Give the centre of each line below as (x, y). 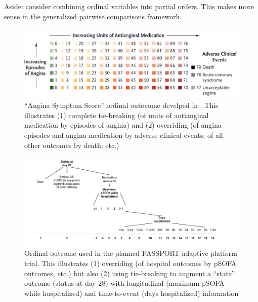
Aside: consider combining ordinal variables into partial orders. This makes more (129, 6)
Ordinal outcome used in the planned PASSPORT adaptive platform (131, 253)
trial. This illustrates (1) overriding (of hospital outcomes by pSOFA (131, 263)
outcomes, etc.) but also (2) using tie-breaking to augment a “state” (130, 273)
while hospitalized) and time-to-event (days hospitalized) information (132, 293)
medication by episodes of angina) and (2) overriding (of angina (123, 125)
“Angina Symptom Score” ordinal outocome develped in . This (121, 105)
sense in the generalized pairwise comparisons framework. (93, 16)
